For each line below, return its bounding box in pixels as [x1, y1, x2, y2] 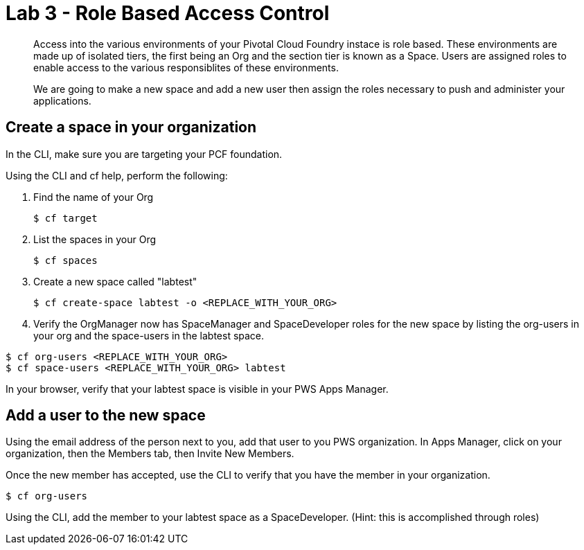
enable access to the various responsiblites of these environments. [33, 61, 339, 73]
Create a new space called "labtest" [33, 275, 197, 287]
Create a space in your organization [6, 118, 257, 136]
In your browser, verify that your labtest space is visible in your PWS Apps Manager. [6, 382, 389, 395]
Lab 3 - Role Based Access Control [6, 1, 330, 25]
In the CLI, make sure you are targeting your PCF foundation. [6, 148, 283, 160]
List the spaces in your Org [33, 233, 157, 245]
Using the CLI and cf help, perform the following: [6, 169, 228, 181]
